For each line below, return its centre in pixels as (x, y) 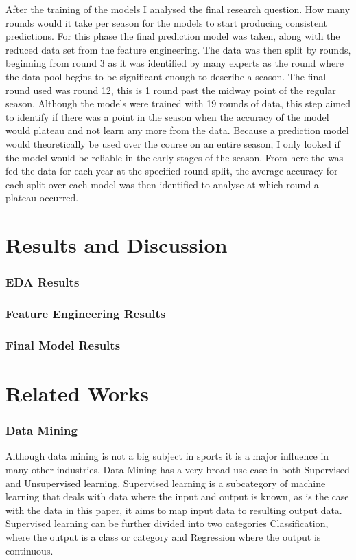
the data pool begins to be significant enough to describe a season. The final (166, 76)
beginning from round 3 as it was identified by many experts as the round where (175, 63)
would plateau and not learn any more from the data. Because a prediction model (177, 130)
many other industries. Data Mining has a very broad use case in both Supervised (178, 469)
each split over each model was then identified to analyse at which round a (162, 184)
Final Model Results (63, 345)
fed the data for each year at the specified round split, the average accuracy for (172, 171)
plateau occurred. (42, 198)
